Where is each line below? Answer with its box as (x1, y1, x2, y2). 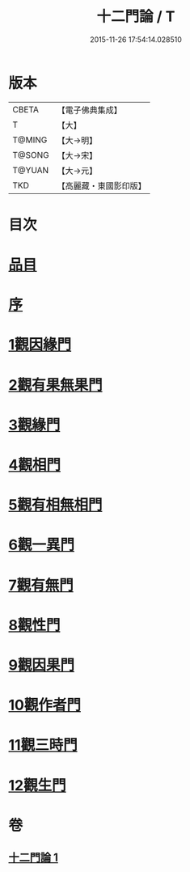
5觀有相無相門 (8, 496, 103, 514)
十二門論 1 (8, 851, 59, 865)
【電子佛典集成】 (57, 104, 123, 116)
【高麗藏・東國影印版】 (57, 180, 147, 191)
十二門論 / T (96, 7, 175, 26)
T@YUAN (12, 164, 49, 176)
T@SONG (12, 149, 50, 160)
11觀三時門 (8, 736, 78, 755)
